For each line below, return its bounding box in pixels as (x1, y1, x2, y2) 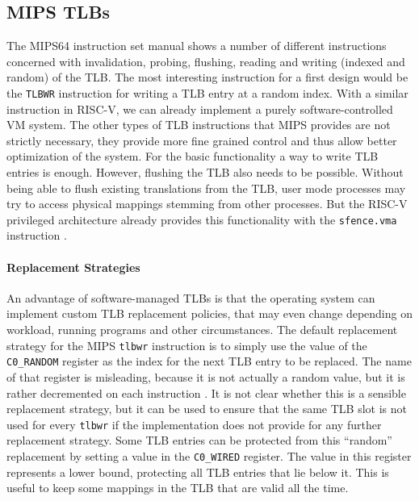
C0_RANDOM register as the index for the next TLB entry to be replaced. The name (6, 353, 412, 369)
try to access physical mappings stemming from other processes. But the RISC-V (6, 195, 408, 212)
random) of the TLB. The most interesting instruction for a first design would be (6, 69, 409, 86)
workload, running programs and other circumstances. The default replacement (6, 321, 398, 338)
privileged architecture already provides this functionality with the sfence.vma (6, 211, 397, 228)
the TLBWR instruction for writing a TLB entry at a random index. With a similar (6, 84, 409, 101)
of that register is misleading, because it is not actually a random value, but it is (6, 368, 405, 385)
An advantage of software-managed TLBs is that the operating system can (6, 289, 375, 306)
